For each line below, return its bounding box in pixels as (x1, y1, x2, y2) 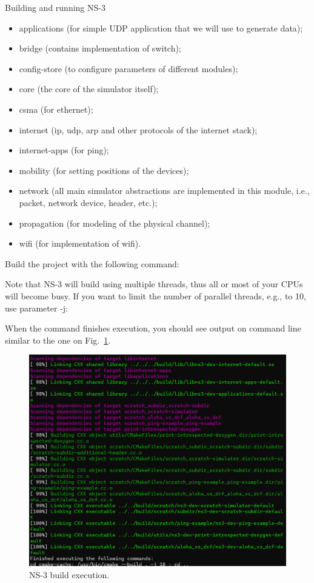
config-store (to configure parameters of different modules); (19, 62, 238, 75)
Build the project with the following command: (5, 257, 179, 270)
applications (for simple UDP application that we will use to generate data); (19, 21, 303, 34)
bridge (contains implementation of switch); (19, 42, 181, 55)
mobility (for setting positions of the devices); (19, 164, 189, 176)
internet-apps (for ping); (19, 144, 109, 156)
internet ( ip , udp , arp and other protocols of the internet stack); (19, 123, 258, 136)
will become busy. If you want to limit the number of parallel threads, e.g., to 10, (5, 289, 306, 302)
